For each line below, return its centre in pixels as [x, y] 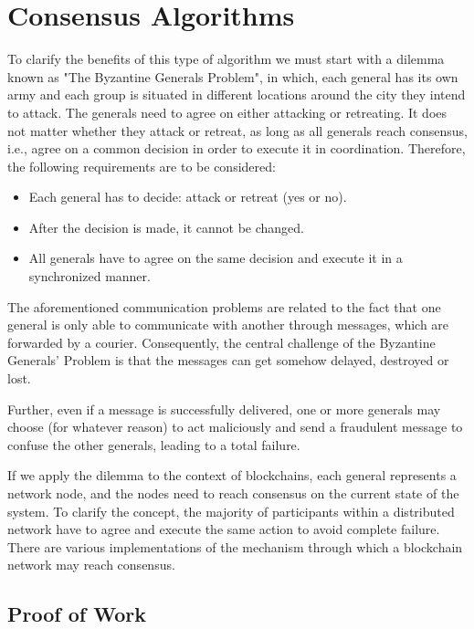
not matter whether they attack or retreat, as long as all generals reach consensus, [237, 130]
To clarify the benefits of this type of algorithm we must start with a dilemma [226, 59]
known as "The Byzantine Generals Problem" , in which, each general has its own [233, 76]
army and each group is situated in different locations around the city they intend [237, 94]
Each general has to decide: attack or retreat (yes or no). [188, 197]
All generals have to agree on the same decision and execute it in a [216, 258]
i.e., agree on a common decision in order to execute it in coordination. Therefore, [237, 148]
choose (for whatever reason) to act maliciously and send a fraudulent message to [235, 427]
